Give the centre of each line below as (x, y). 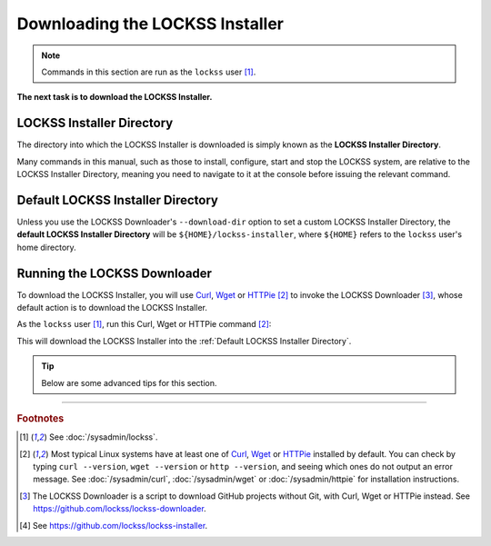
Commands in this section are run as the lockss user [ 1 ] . (149, 72)
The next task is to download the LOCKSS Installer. (115, 97)
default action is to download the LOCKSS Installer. (112, 308)
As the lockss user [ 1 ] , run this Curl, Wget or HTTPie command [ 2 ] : (144, 324)
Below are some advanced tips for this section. (129, 382)
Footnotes (40, 418)
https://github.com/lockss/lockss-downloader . (120, 509)
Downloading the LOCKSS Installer (150, 24)
